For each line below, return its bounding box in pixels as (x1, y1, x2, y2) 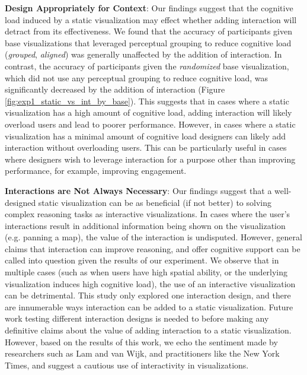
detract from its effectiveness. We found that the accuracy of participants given (5, 25, 293, 37)
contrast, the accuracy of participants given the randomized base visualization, (5, 59, 289, 72)
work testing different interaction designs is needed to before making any (5, 312, 269, 325)
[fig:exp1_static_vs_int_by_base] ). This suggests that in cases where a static (5, 94, 289, 107)
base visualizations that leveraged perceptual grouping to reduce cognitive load (5, 36, 292, 49)
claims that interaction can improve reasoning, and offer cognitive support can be (5, 242, 300, 255)
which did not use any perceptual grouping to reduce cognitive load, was (5, 71, 268, 84)
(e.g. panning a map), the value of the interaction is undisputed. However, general (5, 231, 302, 243)
